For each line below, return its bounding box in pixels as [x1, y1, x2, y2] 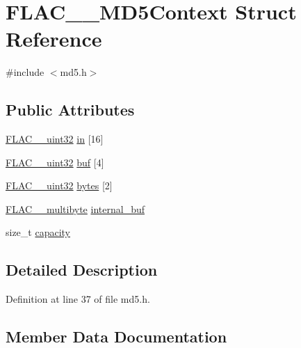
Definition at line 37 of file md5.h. [6, 292, 150, 306]
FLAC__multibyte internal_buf [6, 201, 145, 216]
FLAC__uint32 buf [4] [6, 155, 104, 169]
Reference [6, 24, 102, 53]
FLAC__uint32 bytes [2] [6, 178, 113, 193]
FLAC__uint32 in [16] [6, 132, 104, 146]
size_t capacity [6, 225, 71, 239]
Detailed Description [6, 259, 158, 280]
